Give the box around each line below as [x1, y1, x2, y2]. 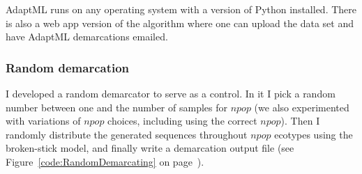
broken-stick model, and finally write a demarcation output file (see [6, 141, 294, 155]
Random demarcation [6, 58, 130, 76]
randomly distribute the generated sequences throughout [6, 127, 248, 141]
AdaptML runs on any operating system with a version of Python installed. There [6, 2, 357, 16]
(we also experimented [254, 100, 349, 114]
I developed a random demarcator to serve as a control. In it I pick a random [6, 86, 335, 100]
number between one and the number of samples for [6, 100, 227, 114]
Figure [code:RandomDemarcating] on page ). [6, 154, 204, 168]
